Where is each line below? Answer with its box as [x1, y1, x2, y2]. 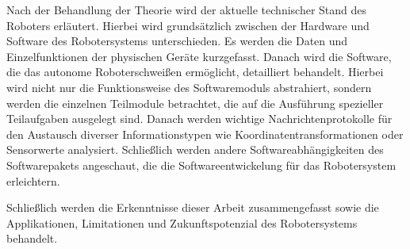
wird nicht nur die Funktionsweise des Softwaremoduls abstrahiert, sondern [6, 79, 372, 95]
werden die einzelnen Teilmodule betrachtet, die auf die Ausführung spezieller [6, 94, 384, 111]
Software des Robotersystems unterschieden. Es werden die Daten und [6, 33, 348, 49]
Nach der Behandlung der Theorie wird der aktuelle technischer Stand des [6, 2, 367, 17]
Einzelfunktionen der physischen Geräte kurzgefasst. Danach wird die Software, [6, 48, 392, 64]
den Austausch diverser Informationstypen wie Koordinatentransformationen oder [6, 125, 404, 142]
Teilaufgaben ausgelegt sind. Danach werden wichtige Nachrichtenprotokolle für [6, 110, 393, 127]
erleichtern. [6, 172, 60, 189]
